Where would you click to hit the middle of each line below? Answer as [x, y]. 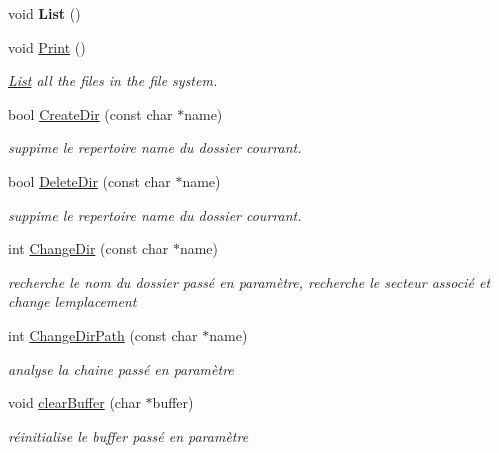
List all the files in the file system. [113, 80]
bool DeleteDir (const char [89, 180]
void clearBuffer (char [74, 402]
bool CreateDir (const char [90, 113]
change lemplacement [72, 301]
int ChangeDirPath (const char [103, 334]
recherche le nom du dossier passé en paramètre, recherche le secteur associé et [249, 281]
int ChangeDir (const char [88, 248]
